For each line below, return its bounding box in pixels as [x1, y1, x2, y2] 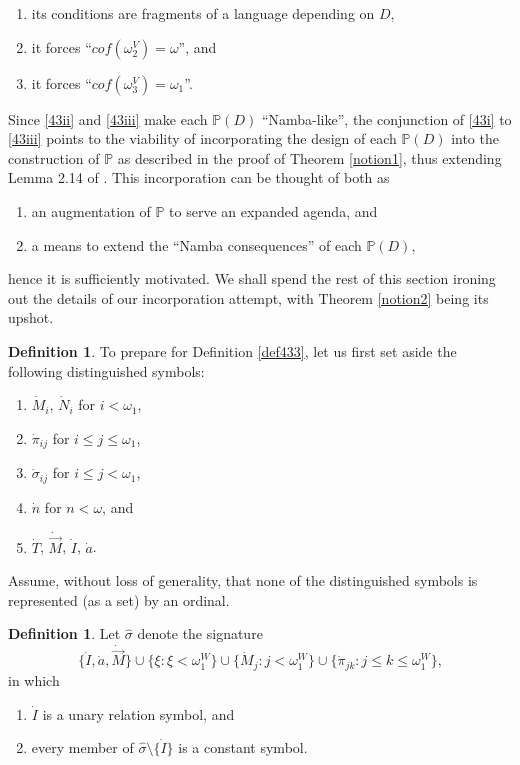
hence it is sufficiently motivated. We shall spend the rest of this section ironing [8, 268, 496, 289]
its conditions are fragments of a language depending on [31, 3, 375, 23]
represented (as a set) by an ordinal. [8, 589, 230, 610]
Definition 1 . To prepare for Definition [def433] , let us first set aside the [8, 340, 457, 361]
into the [451, 128, 499, 149]
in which [8, 669, 60, 690]
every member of [31, 737, 134, 758]
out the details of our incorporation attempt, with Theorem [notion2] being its [8, 287, 489, 308]
